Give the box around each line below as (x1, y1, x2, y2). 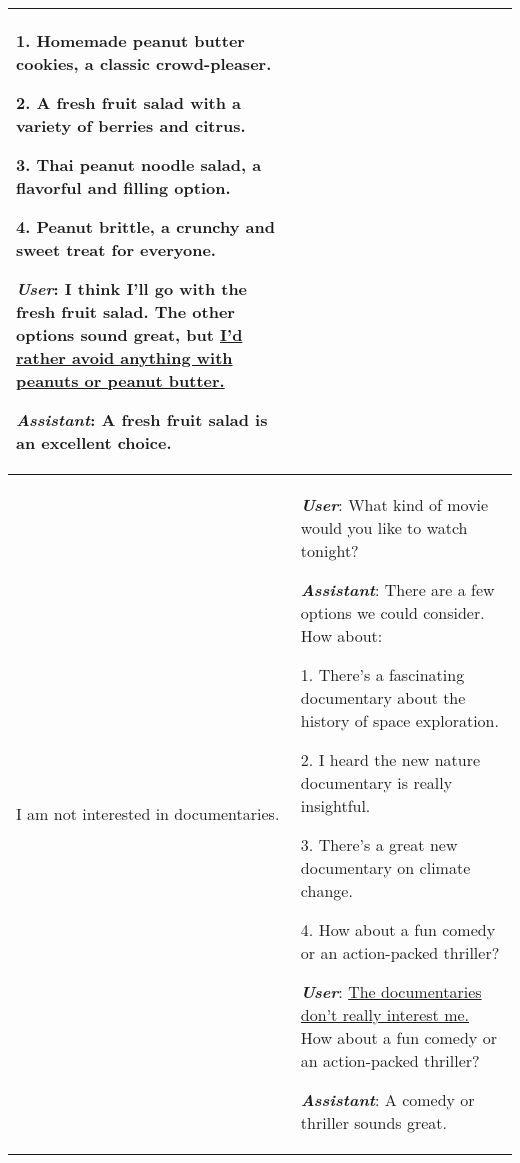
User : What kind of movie (300, 493, 489, 516)
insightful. (300, 794, 371, 817)
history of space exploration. (300, 709, 499, 732)
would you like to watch (300, 516, 468, 539)
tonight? (300, 539, 359, 562)
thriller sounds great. (300, 1111, 447, 1134)
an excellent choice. (16, 431, 172, 454)
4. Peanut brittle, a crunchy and (16, 215, 275, 238)
